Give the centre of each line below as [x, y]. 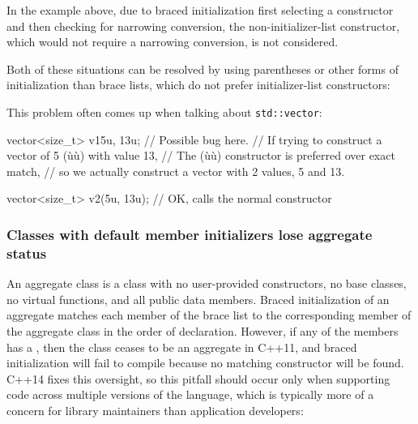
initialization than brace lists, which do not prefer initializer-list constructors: [198, 85]
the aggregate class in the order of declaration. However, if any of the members [203, 330]
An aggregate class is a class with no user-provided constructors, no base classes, [207, 283]
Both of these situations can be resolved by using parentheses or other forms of [203, 69]
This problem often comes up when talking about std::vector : [164, 111]
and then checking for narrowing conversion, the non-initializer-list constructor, [203, 26]
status [27, 253]
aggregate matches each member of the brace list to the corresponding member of [209, 315]
